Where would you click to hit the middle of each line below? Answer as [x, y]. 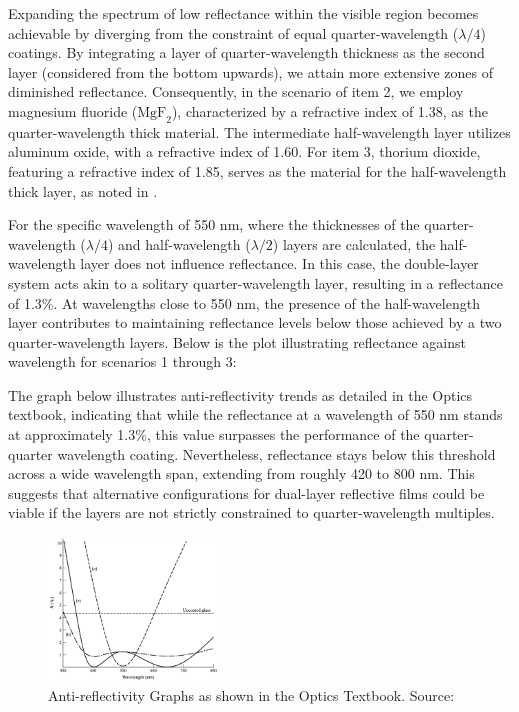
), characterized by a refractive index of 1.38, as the [329, 110]
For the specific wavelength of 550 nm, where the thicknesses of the [214, 224]
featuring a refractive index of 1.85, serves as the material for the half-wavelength [257, 170]
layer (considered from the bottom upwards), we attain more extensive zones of [251, 71]
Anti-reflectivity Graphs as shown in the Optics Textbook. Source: [251, 694]
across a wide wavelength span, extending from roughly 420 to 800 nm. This [241, 473]
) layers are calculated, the [354, 243]
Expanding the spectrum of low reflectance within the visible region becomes [243, 13]
